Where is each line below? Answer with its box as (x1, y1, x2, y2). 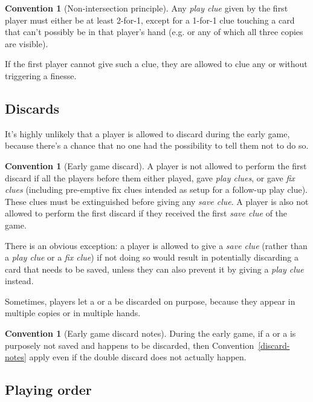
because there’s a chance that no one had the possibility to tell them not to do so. (5, 139, 309, 152)
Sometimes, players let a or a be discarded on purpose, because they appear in (5, 294, 295, 307)
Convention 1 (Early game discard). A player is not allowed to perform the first (5, 159, 307, 172)
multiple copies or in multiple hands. (5, 306, 141, 319)
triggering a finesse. (5, 69, 77, 82)
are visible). (5, 37, 48, 50)
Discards (5, 99, 60, 117)
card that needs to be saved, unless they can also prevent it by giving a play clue (5, 262, 304, 275)
